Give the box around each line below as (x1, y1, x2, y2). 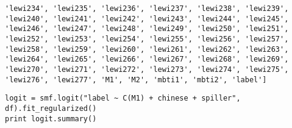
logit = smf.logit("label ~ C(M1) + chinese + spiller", (5, 94, 241, 103)
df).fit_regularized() (5, 104, 97, 113)
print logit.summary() (5, 114, 97, 123)
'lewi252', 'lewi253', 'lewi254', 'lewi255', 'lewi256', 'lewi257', (5, 34, 289, 43)
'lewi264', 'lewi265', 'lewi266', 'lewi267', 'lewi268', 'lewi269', (5, 55, 289, 64)
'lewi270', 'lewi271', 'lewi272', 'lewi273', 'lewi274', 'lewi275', (5, 65, 289, 74)
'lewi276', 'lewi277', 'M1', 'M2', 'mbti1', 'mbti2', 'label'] (5, 75, 267, 84)
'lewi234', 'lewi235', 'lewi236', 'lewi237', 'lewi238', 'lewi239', (5, 4, 289, 13)
